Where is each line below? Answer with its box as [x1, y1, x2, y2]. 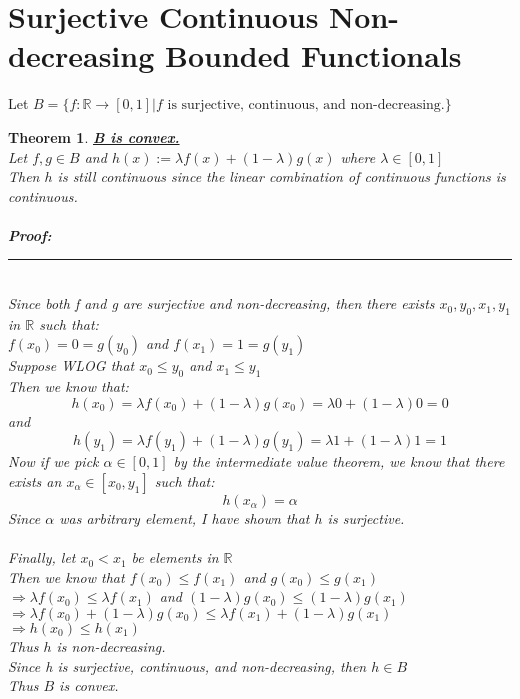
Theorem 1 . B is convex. [8, 126, 180, 147]
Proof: [8, 224, 52, 245]
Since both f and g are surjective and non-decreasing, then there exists [8, 293, 435, 314]
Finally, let [8, 547, 76, 568]
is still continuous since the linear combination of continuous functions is [57, 166, 506, 187]
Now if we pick [8, 451, 99, 472]
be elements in [131, 547, 219, 568]
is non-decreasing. [56, 636, 166, 656]
